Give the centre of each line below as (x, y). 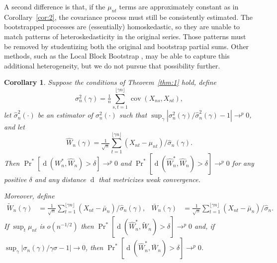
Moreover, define (29, 196)
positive (15, 179)
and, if (205, 226)
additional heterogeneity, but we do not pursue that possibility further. (112, 65)
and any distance (60, 179)
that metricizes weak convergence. (149, 179)
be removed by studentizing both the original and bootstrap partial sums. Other (127, 46)
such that (133, 115)
